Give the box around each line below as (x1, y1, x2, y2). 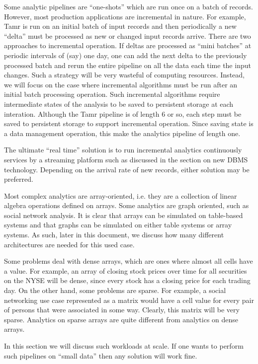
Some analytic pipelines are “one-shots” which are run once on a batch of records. (4, 1, 253, 11)
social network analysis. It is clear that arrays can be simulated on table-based (4, 210, 243, 220)
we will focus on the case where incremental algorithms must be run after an (4, 79, 238, 89)
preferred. (4, 174, 33, 184)
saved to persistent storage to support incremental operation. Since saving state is (4, 118, 254, 129)
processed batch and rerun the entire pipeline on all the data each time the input (4, 60, 251, 70)
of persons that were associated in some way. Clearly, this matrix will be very (4, 304, 240, 315)
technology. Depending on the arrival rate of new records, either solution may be (4, 164, 250, 174)
